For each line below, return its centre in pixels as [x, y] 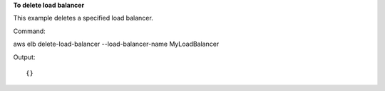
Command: [29, 31]
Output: [24, 57]
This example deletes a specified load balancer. [83, 18]
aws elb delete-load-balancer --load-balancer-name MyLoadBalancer [116, 44]
